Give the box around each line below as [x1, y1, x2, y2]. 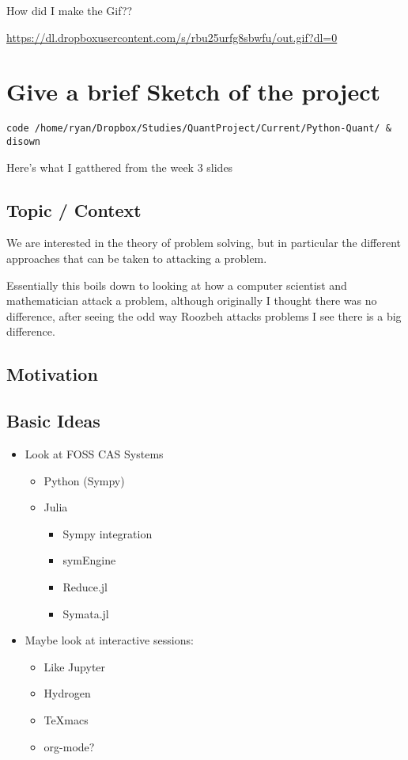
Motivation [6, 362, 98, 386]
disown [6, 135, 40, 147]
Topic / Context [6, 197, 142, 222]
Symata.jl [62, 605, 109, 621]
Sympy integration [62, 525, 153, 541]
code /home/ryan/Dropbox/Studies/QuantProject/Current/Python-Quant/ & [6, 123, 391, 135]
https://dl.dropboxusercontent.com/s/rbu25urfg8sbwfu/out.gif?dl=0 [6, 28, 338, 45]
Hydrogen [43, 685, 91, 701]
